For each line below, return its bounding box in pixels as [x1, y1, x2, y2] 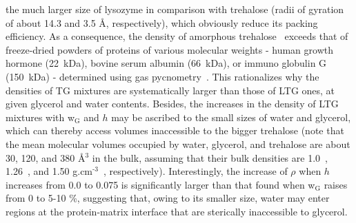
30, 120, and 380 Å [6, 150, 86, 164]
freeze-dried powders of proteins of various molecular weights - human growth [6, 42, 334, 56]
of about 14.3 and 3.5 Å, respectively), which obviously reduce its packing [6, 15, 318, 30]
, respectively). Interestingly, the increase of [103, 164, 288, 178]
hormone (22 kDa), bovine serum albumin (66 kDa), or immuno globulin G [6, 56, 327, 70]
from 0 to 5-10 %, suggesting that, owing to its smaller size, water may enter [6, 191, 330, 205]
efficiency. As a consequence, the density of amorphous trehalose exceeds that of [6, 29, 348, 43]
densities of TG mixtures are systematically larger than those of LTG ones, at [6, 83, 335, 97]
